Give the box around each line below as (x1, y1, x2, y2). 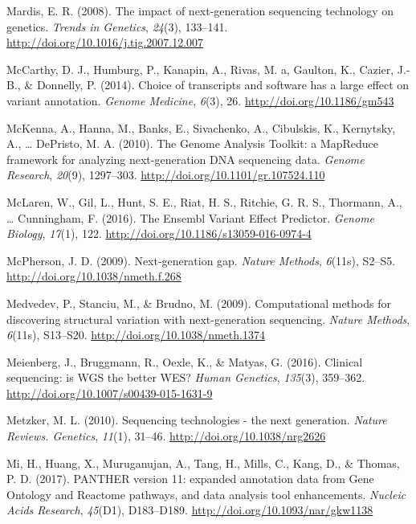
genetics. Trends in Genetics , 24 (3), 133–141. (6, 18, 228, 35)
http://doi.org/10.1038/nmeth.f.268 (6, 268, 181, 285)
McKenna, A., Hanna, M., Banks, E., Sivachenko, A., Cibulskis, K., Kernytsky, (6, 119, 396, 136)
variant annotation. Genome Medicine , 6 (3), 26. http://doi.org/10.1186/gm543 (6, 92, 394, 108)
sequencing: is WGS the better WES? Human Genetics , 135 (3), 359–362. (6, 369, 365, 386)
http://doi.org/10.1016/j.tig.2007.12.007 (6, 34, 204, 51)
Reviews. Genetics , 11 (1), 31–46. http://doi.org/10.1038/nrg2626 (6, 428, 326, 444)
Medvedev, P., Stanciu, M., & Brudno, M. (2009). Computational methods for (6, 294, 391, 311)
